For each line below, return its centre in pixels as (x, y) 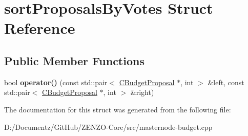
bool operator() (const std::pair (56, 82)
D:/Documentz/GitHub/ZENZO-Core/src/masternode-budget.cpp (108, 127)
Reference (40, 28)
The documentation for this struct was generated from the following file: (118, 109)
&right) (142, 92)
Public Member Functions (74, 60)
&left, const (226, 82)
